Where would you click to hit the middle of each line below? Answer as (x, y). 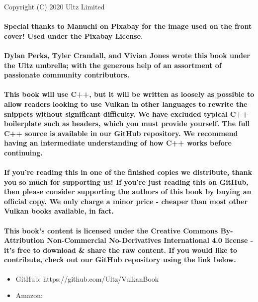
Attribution (24, 240)
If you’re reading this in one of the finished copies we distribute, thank (128, 172)
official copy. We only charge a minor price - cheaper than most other (126, 201)
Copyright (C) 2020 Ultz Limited (54, 6)
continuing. (23, 152)
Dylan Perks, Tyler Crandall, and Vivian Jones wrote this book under (127, 55)
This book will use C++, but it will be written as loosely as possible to (129, 94)
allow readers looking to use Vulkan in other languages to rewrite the (126, 104)
